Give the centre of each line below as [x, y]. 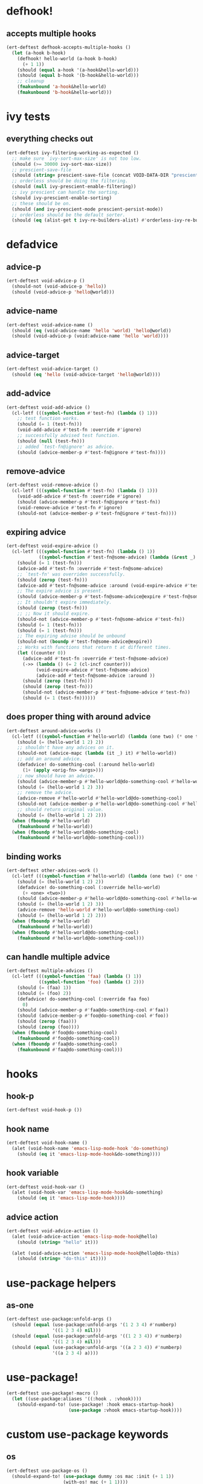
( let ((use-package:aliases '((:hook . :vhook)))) [77, 1399]
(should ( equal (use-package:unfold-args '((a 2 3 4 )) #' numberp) [97, 1347]
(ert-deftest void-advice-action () [52, 1231]
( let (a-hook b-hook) [39, 53]
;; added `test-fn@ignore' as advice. [66, 447]
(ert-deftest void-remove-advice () [52, 485]
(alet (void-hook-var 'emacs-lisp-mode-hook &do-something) [88, 1193]
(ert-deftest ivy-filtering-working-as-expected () [72, 153]
